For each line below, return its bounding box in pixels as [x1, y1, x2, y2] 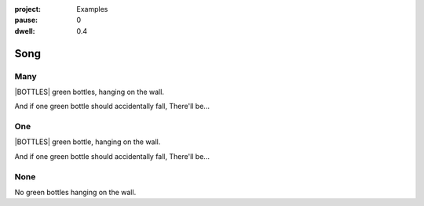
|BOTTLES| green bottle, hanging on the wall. [14, 137, 161, 146]
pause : [14, 16, 38, 25]
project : [14, 5, 41, 13]
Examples [76, 5, 108, 13]
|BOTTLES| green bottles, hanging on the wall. [14, 87, 165, 96]
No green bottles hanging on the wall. [14, 188, 137, 197]
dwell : [14, 26, 35, 35]
